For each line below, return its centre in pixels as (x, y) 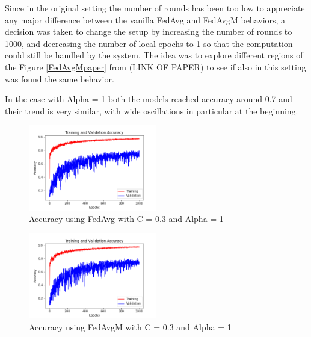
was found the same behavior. (60, 79)
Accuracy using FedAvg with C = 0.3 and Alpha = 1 (126, 219)
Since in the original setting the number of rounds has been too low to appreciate (155, 8)
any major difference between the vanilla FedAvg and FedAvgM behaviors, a (145, 20)
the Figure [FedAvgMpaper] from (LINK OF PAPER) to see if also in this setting (155, 66)
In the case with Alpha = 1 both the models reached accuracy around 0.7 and (149, 99)
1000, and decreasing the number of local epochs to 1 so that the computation (149, 43)
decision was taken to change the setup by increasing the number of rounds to (149, 32)
